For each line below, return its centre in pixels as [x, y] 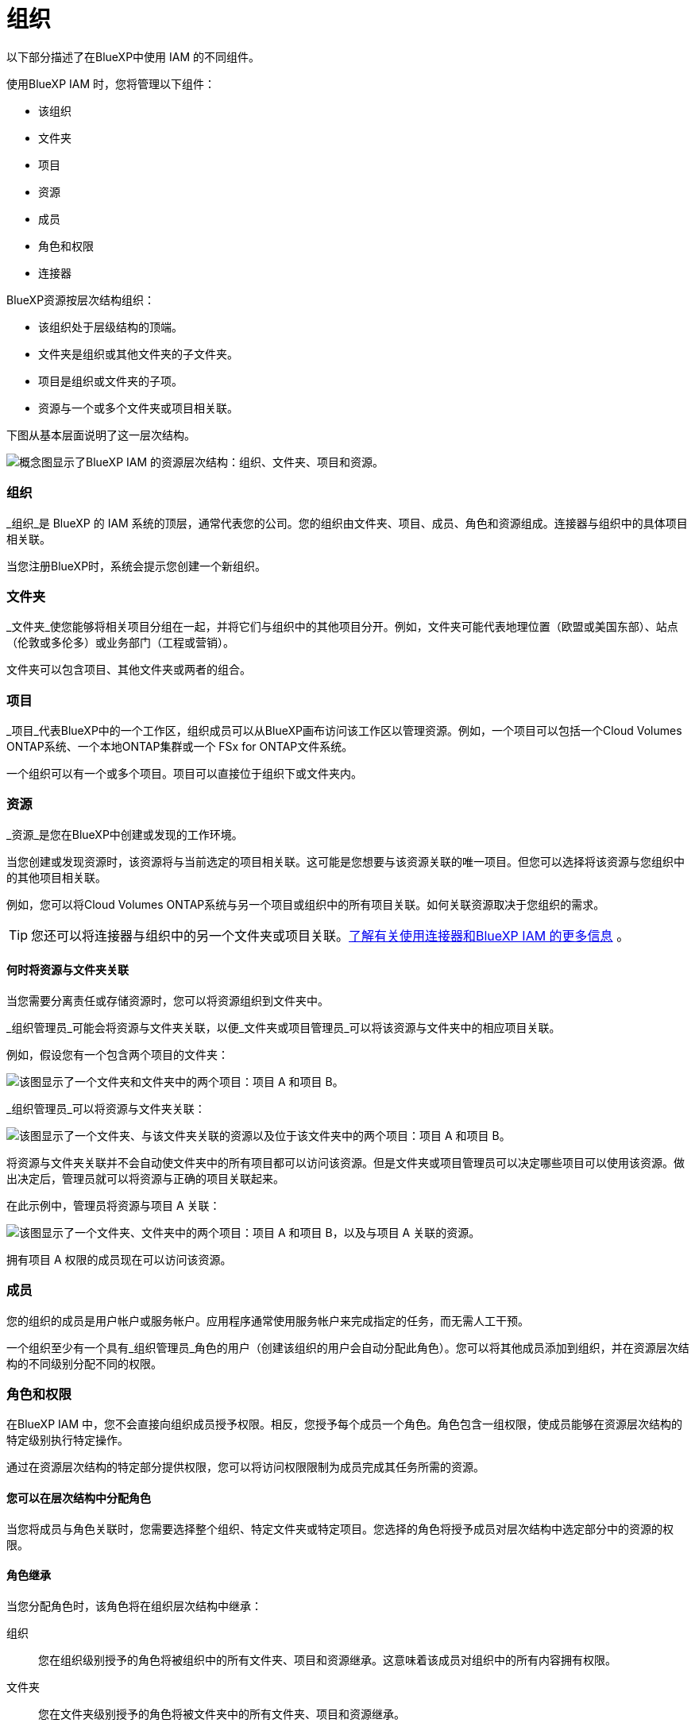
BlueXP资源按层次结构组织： [81, 299]
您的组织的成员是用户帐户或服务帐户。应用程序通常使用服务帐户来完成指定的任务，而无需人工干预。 [268, 1320]
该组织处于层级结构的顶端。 [110, 326]
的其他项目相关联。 [56, 877]
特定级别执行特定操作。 [68, 1440]
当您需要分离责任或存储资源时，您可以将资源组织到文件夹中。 [168, 1000]
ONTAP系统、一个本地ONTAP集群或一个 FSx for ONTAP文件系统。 [180, 746]
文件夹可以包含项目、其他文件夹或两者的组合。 [129, 670]
